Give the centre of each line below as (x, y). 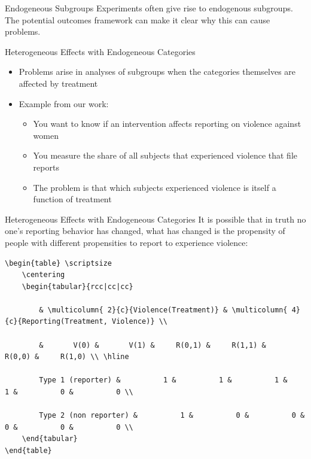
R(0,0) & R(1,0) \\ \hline (67, 357)
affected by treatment (58, 83)
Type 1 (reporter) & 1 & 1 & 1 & (163, 380)
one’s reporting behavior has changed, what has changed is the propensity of (145, 231)
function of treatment (72, 199)
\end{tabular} (50, 439)
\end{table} (28, 451)
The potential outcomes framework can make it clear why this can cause (138, 19)
